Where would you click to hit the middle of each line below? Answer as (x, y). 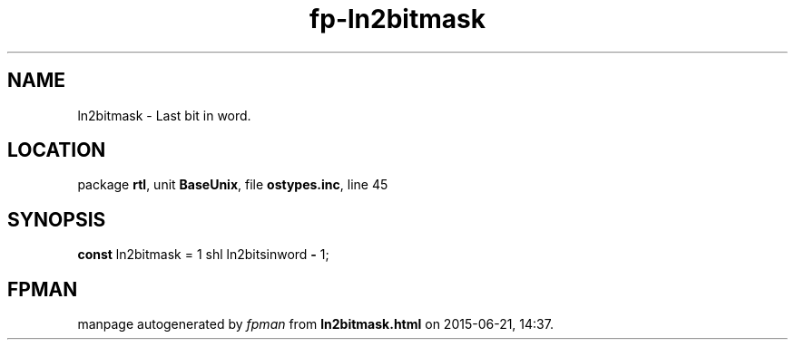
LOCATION (57, 150)
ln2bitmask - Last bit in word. (164, 115)
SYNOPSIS (57, 219)
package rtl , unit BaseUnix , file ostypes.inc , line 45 (233, 185)
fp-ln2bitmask (397, 19)
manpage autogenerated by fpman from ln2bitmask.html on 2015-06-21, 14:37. (315, 324)
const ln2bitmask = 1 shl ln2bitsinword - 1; (203, 255)
